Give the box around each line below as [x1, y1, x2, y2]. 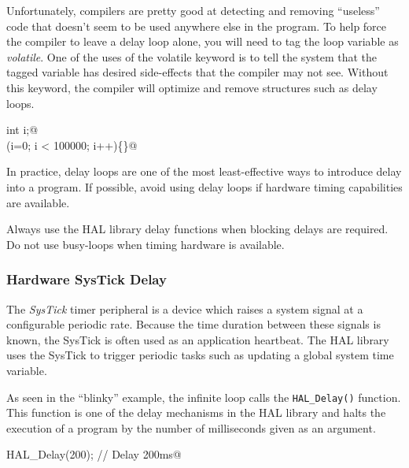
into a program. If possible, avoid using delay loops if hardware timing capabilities [6, 178, 403, 195]
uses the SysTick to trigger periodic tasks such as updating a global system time [6, 347, 394, 363]
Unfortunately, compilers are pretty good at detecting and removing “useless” [6, 2, 380, 18]
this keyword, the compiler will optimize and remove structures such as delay [6, 79, 378, 95]
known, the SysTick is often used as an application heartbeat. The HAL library [6, 331, 389, 347]
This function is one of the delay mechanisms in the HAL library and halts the [6, 404, 386, 421]
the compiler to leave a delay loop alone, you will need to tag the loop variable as [6, 33, 399, 50]
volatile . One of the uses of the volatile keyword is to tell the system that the [6, 48, 378, 65]
